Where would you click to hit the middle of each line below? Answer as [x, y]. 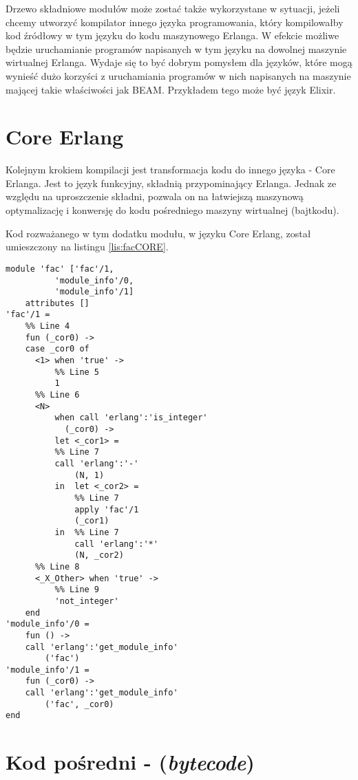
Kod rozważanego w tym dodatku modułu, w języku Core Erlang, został [158, 233]
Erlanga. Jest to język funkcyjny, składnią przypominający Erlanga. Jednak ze [171, 183]
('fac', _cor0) [80, 704]
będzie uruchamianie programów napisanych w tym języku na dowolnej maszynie [176, 48]
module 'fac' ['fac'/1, [60, 269]
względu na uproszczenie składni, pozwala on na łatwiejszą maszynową [155, 196]
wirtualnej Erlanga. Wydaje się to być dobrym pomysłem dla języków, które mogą [179, 62]
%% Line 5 [77, 372]
